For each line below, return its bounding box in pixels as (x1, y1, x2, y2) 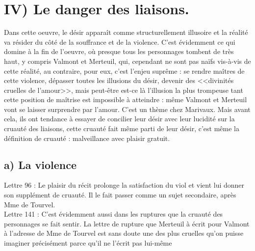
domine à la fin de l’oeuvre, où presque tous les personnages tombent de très (4, 46, 234, 56)
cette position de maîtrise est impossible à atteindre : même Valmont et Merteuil (4, 94, 247, 105)
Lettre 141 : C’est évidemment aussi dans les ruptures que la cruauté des (4, 209, 223, 219)
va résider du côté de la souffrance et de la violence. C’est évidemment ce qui (4, 36, 235, 47)
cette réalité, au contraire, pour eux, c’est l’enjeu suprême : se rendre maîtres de (4, 65, 245, 76)
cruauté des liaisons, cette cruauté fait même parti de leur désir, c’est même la (4, 123, 240, 134)
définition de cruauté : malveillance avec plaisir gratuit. (4, 133, 170, 143)
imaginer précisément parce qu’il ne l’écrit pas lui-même (4, 238, 172, 248)
